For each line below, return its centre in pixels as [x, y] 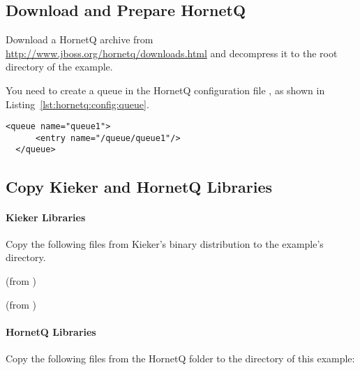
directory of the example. [59, 67]
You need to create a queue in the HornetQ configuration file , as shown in [165, 90]
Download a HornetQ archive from [80, 39]
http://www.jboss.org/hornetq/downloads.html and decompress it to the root [172, 53]
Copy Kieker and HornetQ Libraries [139, 186]
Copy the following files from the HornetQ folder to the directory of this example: [180, 358]
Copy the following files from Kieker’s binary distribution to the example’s [165, 243]
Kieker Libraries [46, 217]
